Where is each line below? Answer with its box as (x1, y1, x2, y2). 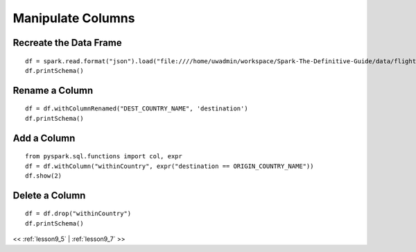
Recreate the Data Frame (12, 37, 122, 49)
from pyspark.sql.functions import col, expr (25, 153, 183, 160)
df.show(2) (25, 171, 62, 180)
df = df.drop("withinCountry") (25, 210, 132, 218)
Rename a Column (12, 84, 94, 96)
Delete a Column (12, 190, 86, 201)
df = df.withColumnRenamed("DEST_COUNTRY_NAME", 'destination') (25, 105, 249, 112)
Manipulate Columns (12, 10, 135, 26)
